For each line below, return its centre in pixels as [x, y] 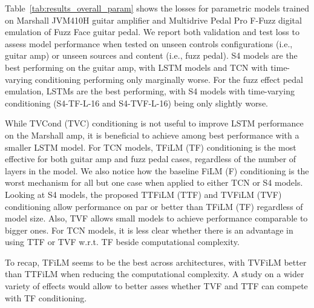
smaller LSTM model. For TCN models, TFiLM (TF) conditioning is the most [151, 147]
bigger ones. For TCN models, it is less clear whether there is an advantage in [149, 230]
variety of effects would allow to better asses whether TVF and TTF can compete [156, 286]
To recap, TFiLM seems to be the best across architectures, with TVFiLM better [156, 262]
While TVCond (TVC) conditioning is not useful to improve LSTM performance [154, 123]
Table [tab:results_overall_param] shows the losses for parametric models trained [157, 8]
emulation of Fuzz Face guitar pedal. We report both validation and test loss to [152, 32]
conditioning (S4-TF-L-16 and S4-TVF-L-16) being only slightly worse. [136, 103]
